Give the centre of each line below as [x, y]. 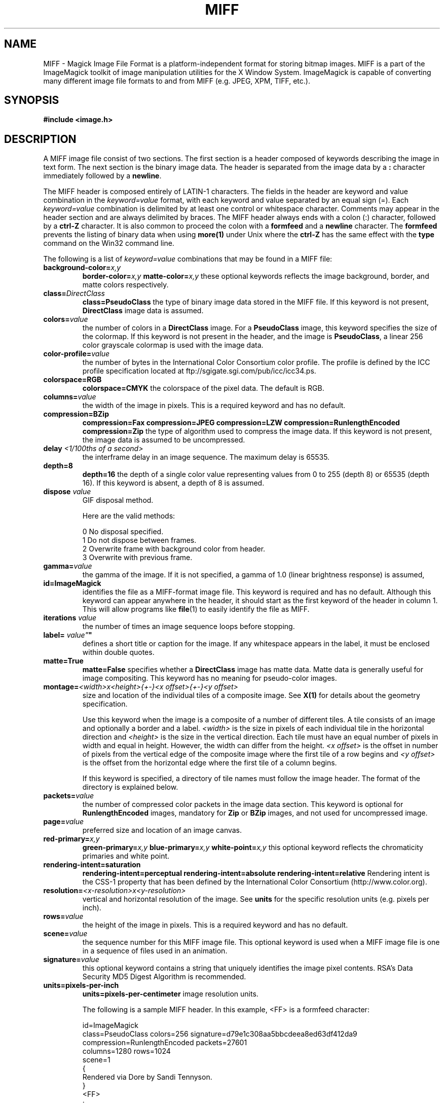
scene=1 [96, 1060]
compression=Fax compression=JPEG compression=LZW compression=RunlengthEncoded [241, 423]
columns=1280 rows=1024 [126, 1051]
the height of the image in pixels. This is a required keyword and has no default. [215, 925]
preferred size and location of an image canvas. [162, 830]
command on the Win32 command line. [109, 243]
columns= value [70, 397]
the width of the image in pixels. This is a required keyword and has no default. [214, 406]
